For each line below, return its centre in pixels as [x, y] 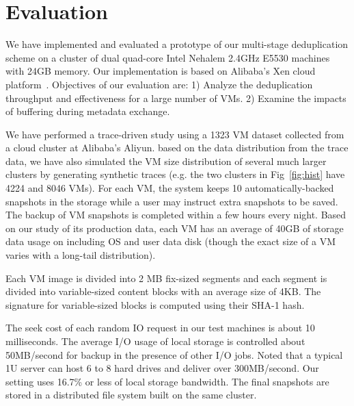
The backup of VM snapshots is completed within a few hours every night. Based [176, 215]
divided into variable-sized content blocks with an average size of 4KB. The [163, 291]
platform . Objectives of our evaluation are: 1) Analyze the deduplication [159, 84]
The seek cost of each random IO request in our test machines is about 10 [160, 328]
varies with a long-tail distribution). [81, 255]
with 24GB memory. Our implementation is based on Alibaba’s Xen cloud [161, 71]
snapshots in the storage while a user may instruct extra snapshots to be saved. [172, 201]
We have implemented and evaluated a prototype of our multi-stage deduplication [177, 44]
